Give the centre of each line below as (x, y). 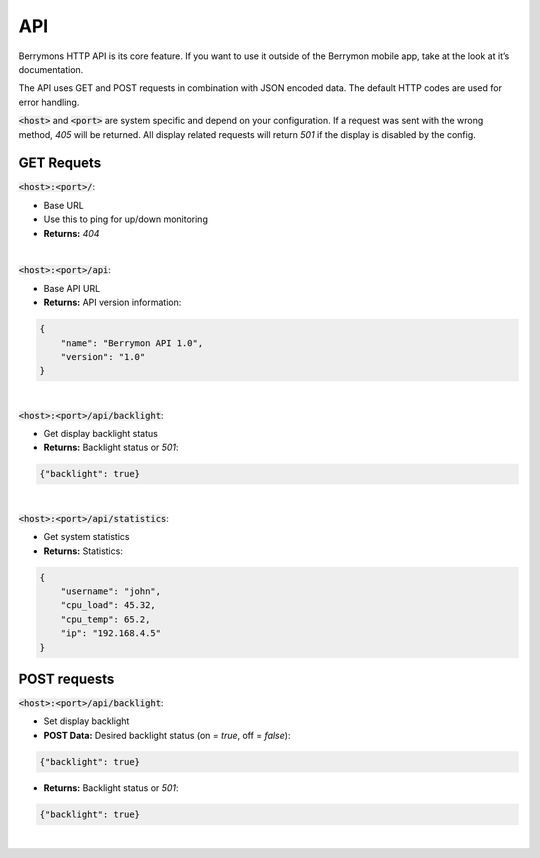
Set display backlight (86, 721)
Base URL (63, 205)
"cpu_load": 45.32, (108, 605)
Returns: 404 (71, 233)
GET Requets (60, 163)
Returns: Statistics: (83, 551)
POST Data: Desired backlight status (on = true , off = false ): (167, 735)
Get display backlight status (101, 434)
